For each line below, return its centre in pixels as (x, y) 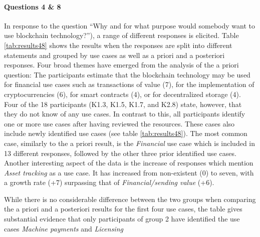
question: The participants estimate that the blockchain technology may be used (127, 74)
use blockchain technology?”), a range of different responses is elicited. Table (121, 35)
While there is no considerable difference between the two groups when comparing (130, 199)
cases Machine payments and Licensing (64, 228)
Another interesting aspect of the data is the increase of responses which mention (129, 163)
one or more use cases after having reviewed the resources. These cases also (119, 123)
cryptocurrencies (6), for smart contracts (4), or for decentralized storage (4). (122, 94)
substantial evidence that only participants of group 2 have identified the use (122, 219)
